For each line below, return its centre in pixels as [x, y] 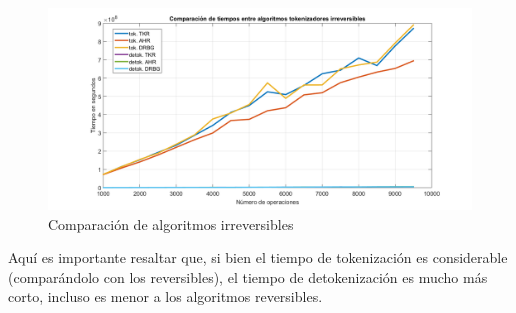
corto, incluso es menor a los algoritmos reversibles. [165, 296]
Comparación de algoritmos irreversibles [171, 223]
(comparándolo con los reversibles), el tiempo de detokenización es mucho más [248, 276]
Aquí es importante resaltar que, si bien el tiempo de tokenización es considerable [258, 257]
